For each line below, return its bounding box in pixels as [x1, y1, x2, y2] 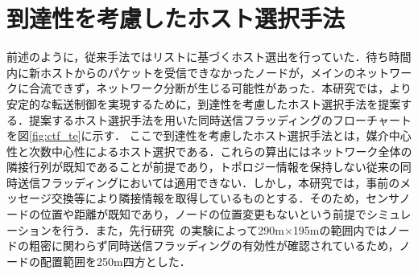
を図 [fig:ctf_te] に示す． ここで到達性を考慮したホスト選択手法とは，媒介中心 [6, 127, 412, 144]
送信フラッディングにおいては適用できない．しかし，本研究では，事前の [17, 174, 400, 190]
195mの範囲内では [292, 221, 387, 238]
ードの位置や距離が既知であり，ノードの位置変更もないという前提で [6, 206, 366, 223]
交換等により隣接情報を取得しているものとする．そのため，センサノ [51, 190, 411, 207]
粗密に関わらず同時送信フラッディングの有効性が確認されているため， [28, 237, 399, 254]
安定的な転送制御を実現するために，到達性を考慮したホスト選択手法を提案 [6, 95, 401, 112]
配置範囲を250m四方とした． [39, 252, 191, 269]
